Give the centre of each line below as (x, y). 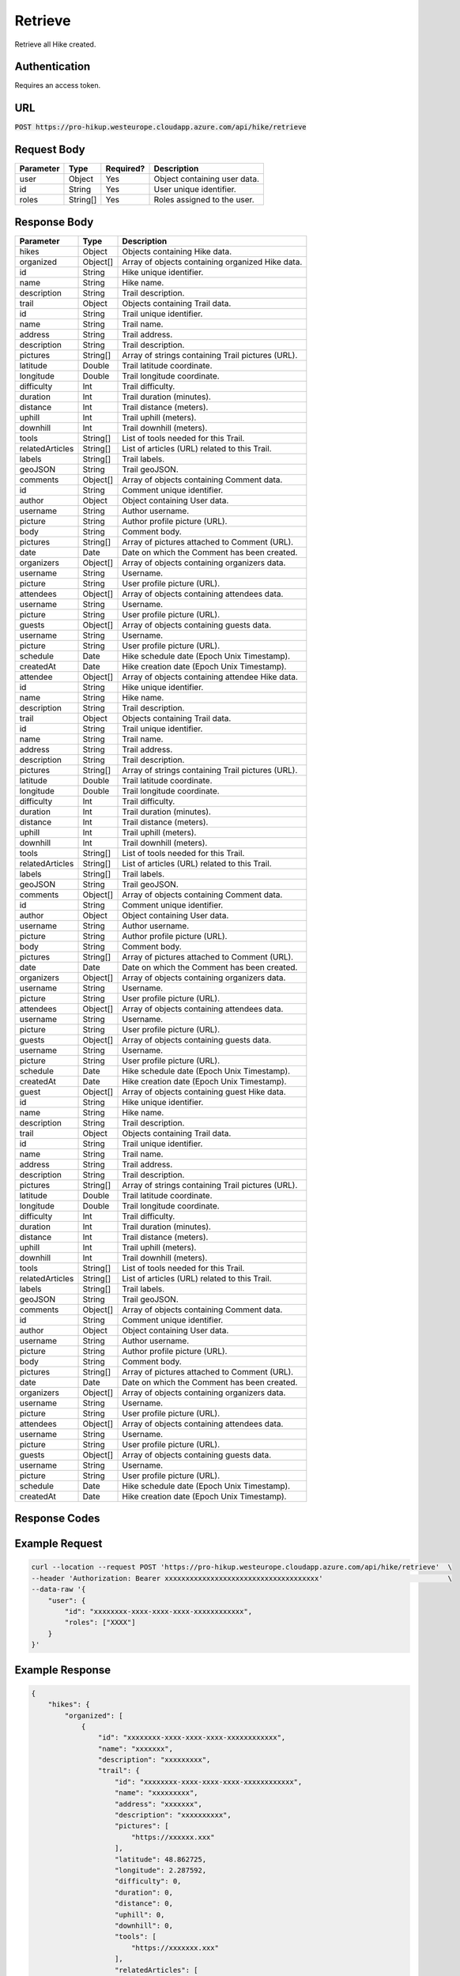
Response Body (54, 222)
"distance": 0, (144, 1904)
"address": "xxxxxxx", (159, 1804)
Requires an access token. (58, 85)
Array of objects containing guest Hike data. (204, 1092)
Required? (125, 168)
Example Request (58, 1544)
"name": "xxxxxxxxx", (156, 1793)
